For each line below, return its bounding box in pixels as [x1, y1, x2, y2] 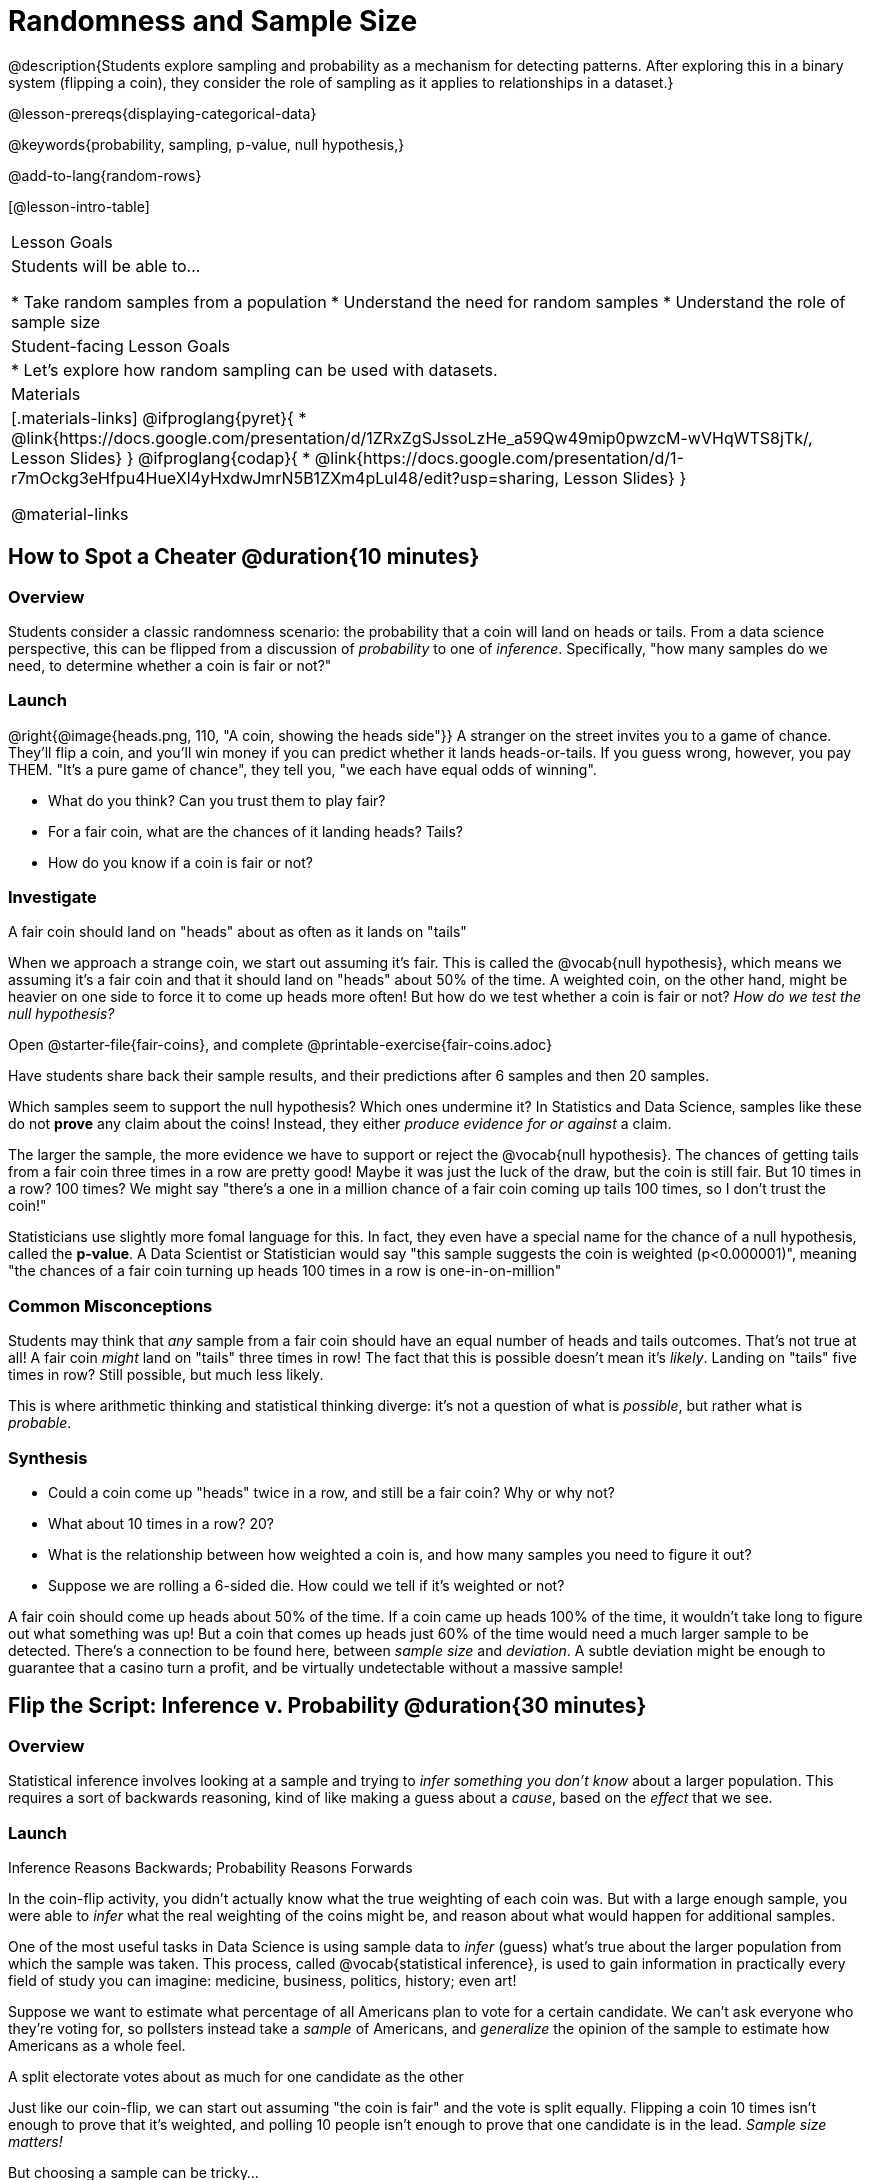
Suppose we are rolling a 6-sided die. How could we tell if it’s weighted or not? [48, 1576, 565, 1594]
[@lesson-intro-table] [8, 197, 150, 215]
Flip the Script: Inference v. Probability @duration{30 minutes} [8, 1693, 647, 1719]
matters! [8, 2132, 63, 2150]
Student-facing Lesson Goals [11, 335, 231, 356]
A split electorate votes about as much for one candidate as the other [8, 2067, 464, 2085]
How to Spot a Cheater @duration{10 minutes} [8, 544, 480, 570]
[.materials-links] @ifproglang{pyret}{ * [11, 407, 307, 428]
